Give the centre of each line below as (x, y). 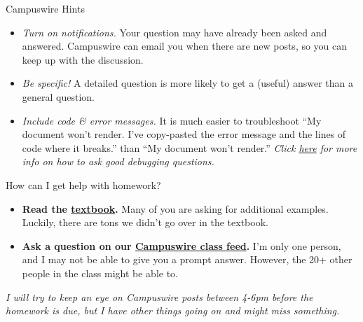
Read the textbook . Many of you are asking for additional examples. (175, 208)
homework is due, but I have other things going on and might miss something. (173, 310)
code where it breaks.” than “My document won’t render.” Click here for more (190, 147)
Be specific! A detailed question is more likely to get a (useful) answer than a (187, 83)
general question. (58, 96)
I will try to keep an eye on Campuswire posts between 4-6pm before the (159, 296)
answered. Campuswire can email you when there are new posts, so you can (185, 46)
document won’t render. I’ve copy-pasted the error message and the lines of (184, 134)
